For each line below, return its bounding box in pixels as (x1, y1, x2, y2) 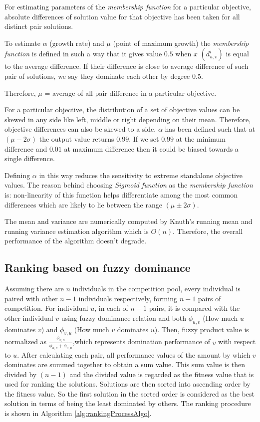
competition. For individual (4, 303, 88, 313)
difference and (4, 143, 47, 154)
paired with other (4, 293, 58, 303)
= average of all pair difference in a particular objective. (44, 87, 217, 98)
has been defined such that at (165, 124, 256, 134)
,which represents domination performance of (72, 336, 210, 347)
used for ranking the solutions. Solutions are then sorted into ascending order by (4, 379, 251, 389)
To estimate (4, 37, 41, 48)
